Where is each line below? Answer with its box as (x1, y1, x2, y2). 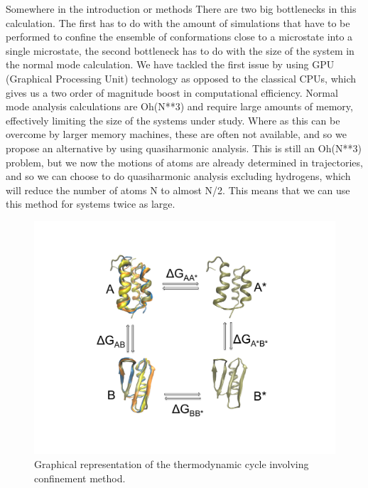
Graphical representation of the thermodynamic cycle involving (34, 457, 309, 472)
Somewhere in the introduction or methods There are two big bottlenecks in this (6, 1, 357, 16)
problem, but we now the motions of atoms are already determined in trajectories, (6, 154, 363, 169)
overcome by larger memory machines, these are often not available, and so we (6, 127, 347, 142)
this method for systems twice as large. (6, 196, 175, 211)
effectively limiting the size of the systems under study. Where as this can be (6, 112, 340, 127)
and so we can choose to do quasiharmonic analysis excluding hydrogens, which (6, 169, 351, 184)
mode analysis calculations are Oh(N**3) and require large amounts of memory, (6, 99, 353, 114)
